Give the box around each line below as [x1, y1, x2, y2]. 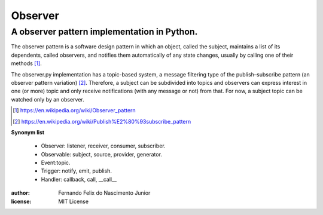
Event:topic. [41, 159, 71, 167]
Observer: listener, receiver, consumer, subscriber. [41, 142, 166, 149]
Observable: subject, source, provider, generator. [41, 150, 163, 158]
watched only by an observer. [11, 96, 85, 103]
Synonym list [11, 128, 45, 136]
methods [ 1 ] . [11, 60, 42, 67]
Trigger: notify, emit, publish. [41, 167, 112, 174]
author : [11, 189, 30, 196]
